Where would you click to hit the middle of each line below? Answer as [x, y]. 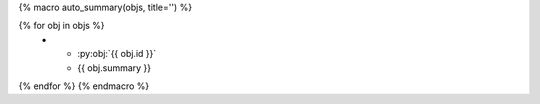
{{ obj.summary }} [114, 67]
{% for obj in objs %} [61, 26]
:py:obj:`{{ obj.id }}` [117, 54]
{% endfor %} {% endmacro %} [84, 86]
